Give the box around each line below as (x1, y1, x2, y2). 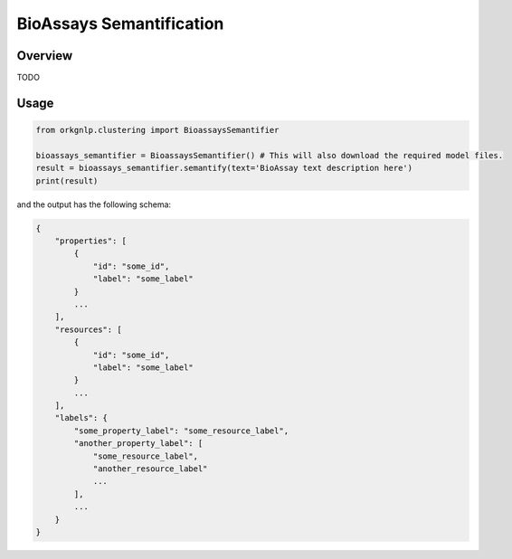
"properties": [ (54, 235, 127, 246)
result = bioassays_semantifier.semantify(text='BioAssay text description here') (35, 163, 413, 174)
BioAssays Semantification (16, 14, 224, 33)
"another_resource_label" (92, 464, 208, 474)
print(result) (35, 175, 99, 185)
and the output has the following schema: (16, 199, 172, 210)
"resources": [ (54, 324, 122, 335)
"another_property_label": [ (73, 439, 204, 449)
